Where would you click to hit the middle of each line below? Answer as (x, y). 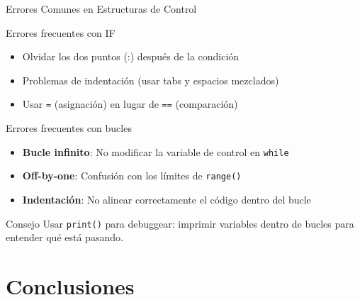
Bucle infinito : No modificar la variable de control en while (156, 151)
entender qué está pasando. (64, 237)
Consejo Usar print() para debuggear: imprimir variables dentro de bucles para (180, 223)
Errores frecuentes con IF (61, 32)
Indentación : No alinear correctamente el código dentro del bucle (167, 199)
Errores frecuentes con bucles (69, 128)
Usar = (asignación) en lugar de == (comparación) (130, 104)
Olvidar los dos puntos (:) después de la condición (131, 56)
